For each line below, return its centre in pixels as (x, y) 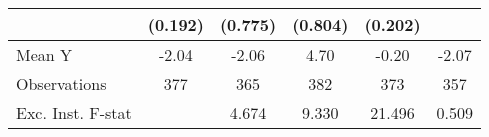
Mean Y (44, 54)
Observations (61, 83)
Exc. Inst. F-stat (74, 112)
